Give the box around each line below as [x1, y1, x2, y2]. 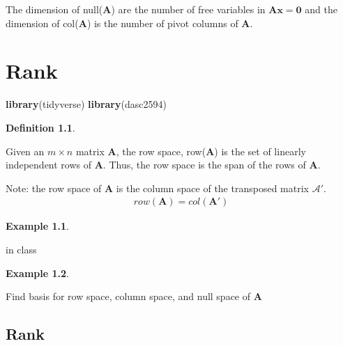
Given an [6, 143, 45, 158]
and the [305, 2, 338, 16]
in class [6, 242, 37, 256]
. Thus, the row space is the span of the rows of [102, 157, 306, 172]
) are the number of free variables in [111, 2, 266, 16]
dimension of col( [6, 15, 79, 30]
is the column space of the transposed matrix [116, 180, 309, 195]
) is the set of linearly [214, 143, 306, 158]
